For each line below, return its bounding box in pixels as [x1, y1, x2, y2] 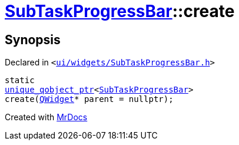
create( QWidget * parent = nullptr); [5, 94, 174, 104]
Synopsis [5, 32, 61, 47]
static [5, 75, 35, 85]
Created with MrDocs [5, 112, 88, 123]
